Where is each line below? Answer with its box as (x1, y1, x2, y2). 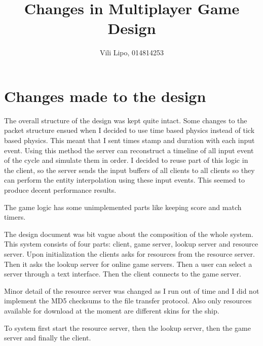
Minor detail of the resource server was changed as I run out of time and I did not (4, 285, 259, 296)
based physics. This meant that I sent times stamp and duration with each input (4, 135, 255, 146)
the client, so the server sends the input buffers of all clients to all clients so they (4, 164, 255, 175)
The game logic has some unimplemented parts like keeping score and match (4, 201, 242, 212)
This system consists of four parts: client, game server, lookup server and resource (4, 238, 258, 249)
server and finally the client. (4, 332, 91, 343)
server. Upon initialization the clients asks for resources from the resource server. (4, 248, 255, 259)
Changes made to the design (4, 85, 206, 106)
